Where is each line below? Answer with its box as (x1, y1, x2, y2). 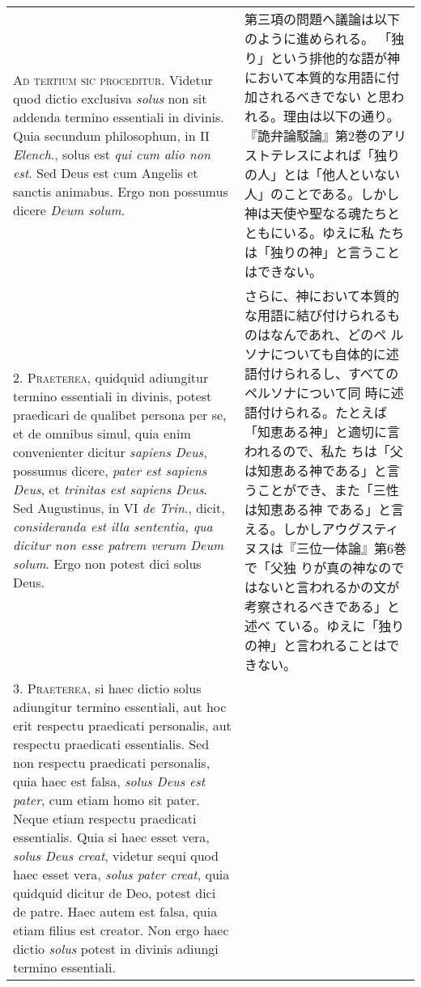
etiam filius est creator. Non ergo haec (13, 921, 229, 939)
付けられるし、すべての (257, 364, 399, 383)
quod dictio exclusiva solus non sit (13, 89, 207, 108)
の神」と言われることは (244, 636, 387, 654)
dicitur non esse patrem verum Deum (13, 536, 224, 554)
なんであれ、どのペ (270, 325, 387, 344)
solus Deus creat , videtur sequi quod (13, 846, 219, 865)
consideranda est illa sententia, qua (13, 517, 213, 536)
